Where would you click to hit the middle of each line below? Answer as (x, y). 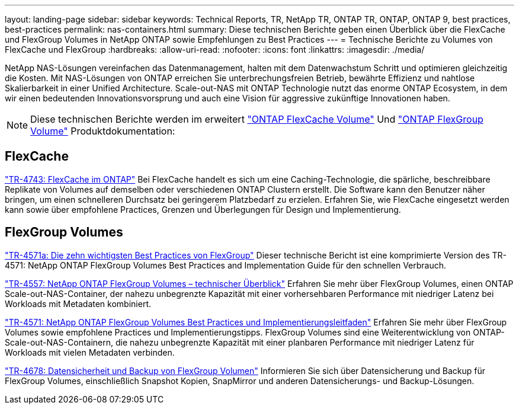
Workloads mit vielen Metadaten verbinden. (90, 352)
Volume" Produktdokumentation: (103, 131)
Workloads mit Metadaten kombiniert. (78, 303)
